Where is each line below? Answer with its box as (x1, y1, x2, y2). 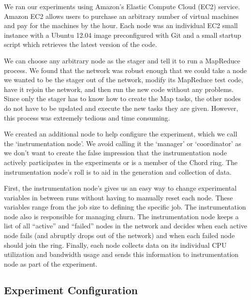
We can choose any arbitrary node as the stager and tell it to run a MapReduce (4, 55, 240, 65)
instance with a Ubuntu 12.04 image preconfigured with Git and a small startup (4, 30, 241, 40)
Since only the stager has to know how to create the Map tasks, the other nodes (4, 93, 241, 104)
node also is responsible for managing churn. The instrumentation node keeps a (4, 211, 239, 221)
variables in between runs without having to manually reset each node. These (4, 192, 233, 202)
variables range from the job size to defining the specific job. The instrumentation (4, 202, 246, 212)
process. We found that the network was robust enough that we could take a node (4, 65, 247, 75)
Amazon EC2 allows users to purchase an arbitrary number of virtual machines (4, 11, 239, 21)
